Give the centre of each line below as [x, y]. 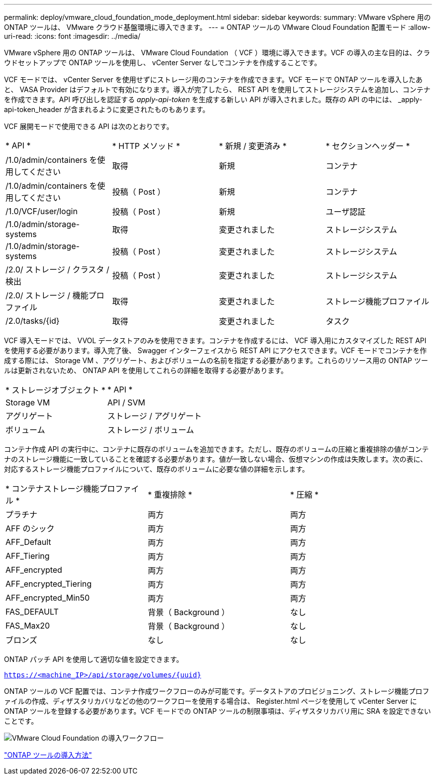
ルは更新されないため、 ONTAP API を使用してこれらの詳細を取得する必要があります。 [146, 370]
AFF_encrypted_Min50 [48, 598]
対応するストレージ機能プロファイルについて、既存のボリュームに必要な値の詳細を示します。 [157, 469]
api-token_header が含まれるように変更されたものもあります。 [107, 109]
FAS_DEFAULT [32, 612]
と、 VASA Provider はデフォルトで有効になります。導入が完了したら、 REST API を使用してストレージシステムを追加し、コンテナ [217, 89]
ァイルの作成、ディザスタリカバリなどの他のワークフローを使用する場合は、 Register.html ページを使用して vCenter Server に [211, 701]
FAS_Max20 [28, 626]
